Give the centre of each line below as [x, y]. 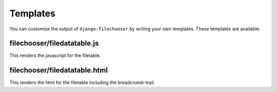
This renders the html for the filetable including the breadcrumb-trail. [82, 83]
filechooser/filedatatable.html [58, 70]
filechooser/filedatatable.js [54, 43]
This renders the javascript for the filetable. [55, 56]
